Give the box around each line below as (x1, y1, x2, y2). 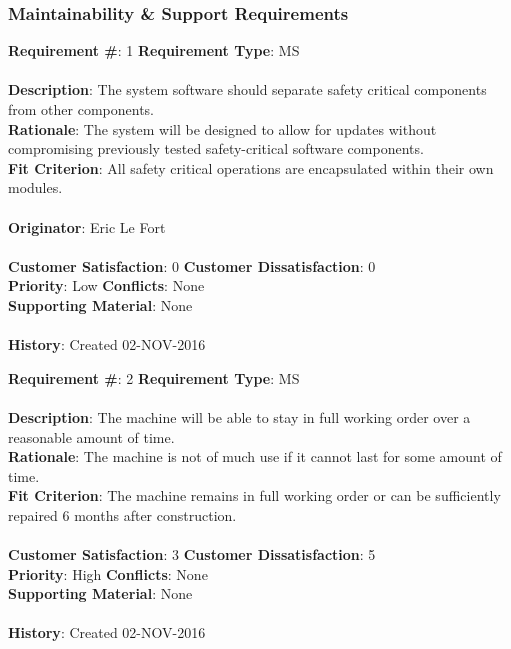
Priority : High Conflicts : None (8, 563, 208, 584)
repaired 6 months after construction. (8, 504, 237, 525)
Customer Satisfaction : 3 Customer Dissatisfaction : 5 (8, 544, 376, 565)
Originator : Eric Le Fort (8, 216, 166, 237)
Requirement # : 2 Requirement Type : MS (8, 367, 300, 388)
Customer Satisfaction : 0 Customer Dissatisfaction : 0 (8, 255, 376, 276)
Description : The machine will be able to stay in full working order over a (8, 406, 471, 427)
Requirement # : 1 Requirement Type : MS (8, 40, 300, 61)
